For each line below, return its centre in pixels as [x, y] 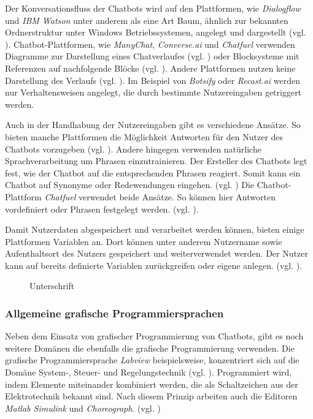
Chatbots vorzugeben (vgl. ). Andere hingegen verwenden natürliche [133, 149]
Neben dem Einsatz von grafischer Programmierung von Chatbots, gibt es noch [154, 336]
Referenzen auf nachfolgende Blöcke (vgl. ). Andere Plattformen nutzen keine [150, 68]
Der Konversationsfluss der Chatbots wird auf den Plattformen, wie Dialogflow [153, 8]
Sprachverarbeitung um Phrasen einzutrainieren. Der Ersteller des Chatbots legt [156, 161]
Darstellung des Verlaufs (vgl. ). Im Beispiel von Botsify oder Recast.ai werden [153, 80]
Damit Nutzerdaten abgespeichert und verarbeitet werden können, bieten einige [155, 229]
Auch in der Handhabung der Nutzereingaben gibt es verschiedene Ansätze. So [153, 125]
